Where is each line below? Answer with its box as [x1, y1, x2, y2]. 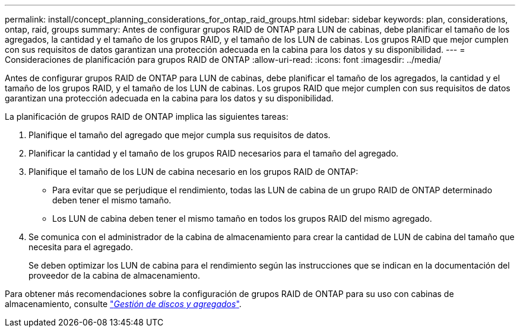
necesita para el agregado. [28, 242, 134, 252]
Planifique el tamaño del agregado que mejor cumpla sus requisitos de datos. [28, 130, 331, 140]
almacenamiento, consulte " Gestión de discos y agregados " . [5, 299, 242, 309]
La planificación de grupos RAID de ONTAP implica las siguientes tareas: [5, 111, 288, 122]
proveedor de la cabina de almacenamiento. [28, 270, 201, 280]
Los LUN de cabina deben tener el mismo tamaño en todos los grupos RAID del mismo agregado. [52, 213, 432, 224]
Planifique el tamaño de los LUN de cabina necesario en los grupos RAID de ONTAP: [28, 167, 359, 177]
